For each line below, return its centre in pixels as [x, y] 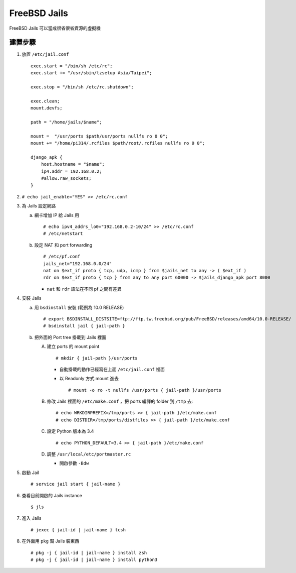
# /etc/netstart [63, 234]
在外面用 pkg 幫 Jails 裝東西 [51, 541]
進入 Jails [32, 518]
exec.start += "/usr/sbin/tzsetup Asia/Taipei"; [91, 73]
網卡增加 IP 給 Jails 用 [57, 215]
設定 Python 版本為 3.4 [70, 431]
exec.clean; [45, 101]
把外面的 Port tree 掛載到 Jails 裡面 [70, 337]
